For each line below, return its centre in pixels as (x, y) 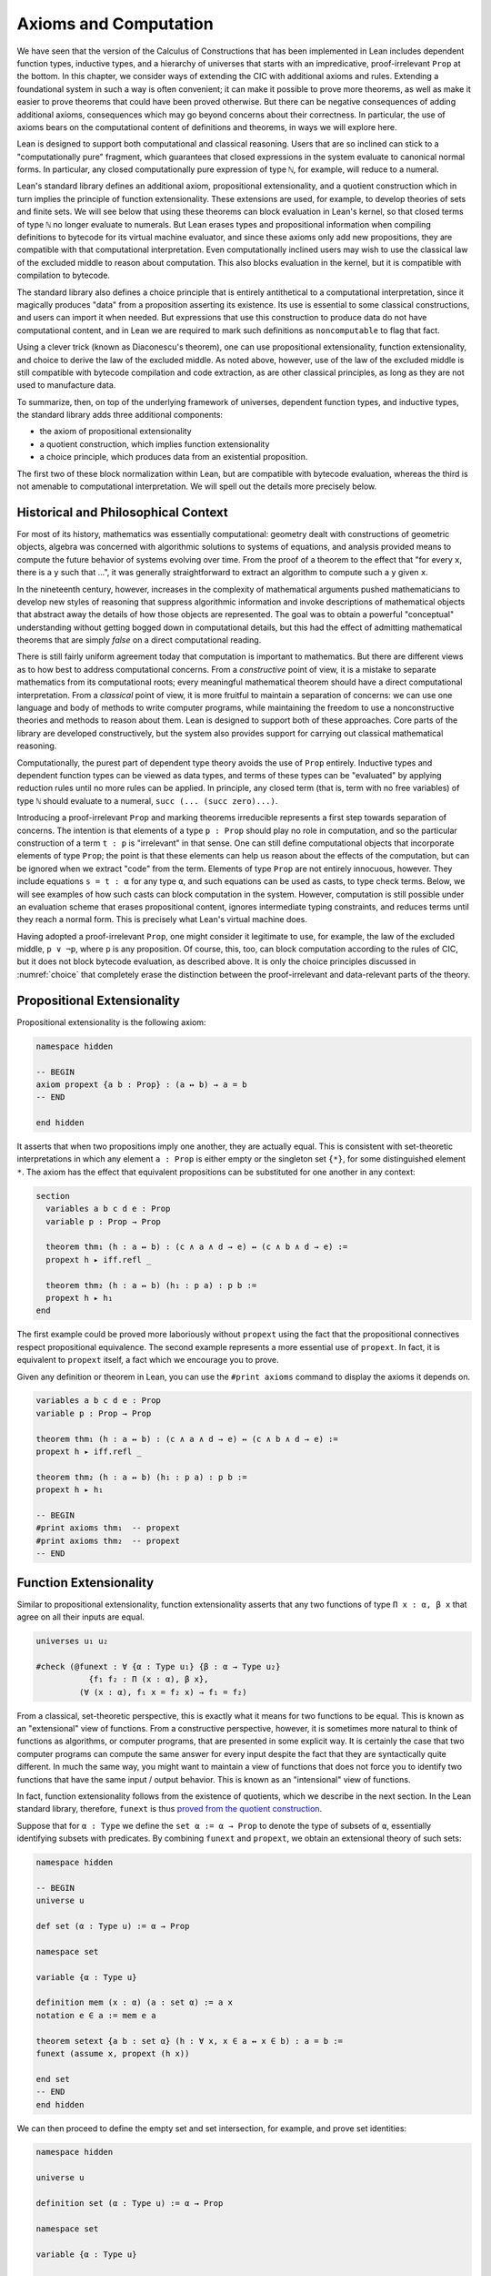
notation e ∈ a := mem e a (96, 2015)
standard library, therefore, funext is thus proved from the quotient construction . (170, 1809)
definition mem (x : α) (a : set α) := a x (135, 2002)
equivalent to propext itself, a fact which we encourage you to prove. (148, 1360)
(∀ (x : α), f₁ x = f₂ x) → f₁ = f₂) (163, 1692)
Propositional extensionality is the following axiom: (111, 1022)
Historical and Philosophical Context (122, 512)
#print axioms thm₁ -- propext (108, 1528)
